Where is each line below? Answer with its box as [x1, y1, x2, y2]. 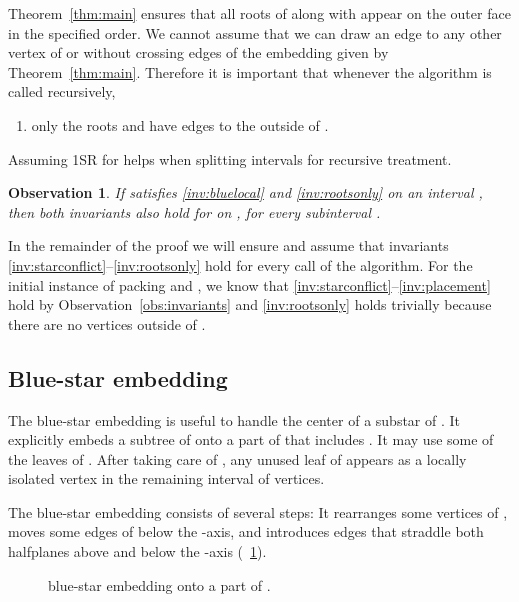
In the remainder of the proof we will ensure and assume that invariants [8, 235, 449, 256]
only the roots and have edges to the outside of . [31, 114, 329, 135]
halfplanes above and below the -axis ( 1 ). [8, 541, 267, 562]
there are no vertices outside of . [8, 313, 206, 334]
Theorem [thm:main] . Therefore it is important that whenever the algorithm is [8, 61, 492, 82]
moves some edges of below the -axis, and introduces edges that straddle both [8, 521, 484, 542]
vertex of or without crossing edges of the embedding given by [8, 42, 389, 63]
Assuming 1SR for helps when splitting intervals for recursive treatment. [8, 148, 452, 169]
